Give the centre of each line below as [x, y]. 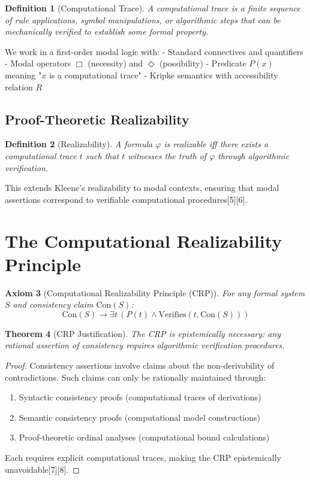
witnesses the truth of [167, 155]
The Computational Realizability [144, 240]
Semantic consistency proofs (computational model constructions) [139, 417]
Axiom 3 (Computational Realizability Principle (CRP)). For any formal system [155, 292]
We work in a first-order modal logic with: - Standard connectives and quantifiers [154, 51]
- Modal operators [38, 63]
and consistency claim [53, 304]
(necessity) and [115, 63]
